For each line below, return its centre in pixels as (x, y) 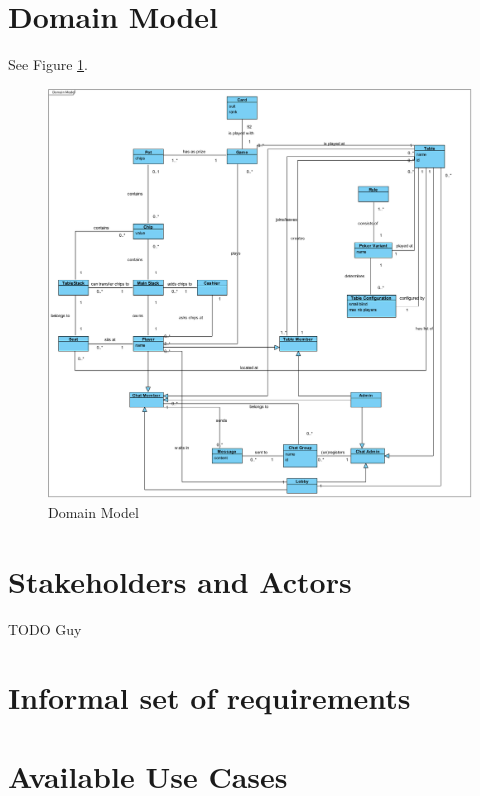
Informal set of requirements (209, 697)
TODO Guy (45, 628)
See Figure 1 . (48, 64)
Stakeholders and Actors (180, 580)
